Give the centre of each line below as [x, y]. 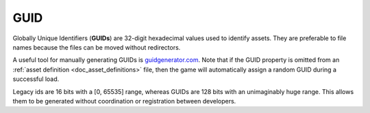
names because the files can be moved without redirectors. [97, 47]
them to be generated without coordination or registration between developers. [124, 101]
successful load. [36, 79]
